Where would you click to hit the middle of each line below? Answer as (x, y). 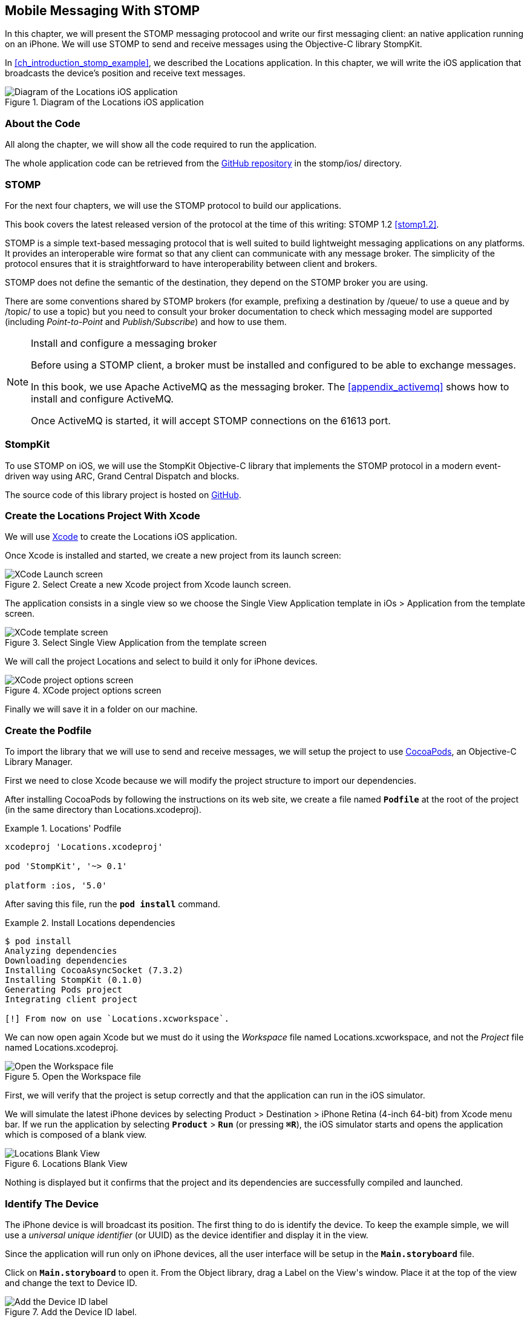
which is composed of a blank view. (76, 1135)
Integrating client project (71, 1000)
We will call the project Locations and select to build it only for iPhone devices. (161, 662)
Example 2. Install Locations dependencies (90, 923)
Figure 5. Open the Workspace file (73, 1077)
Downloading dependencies (66, 961)
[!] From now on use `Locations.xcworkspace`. (117, 1019)
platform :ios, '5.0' (56, 886)
